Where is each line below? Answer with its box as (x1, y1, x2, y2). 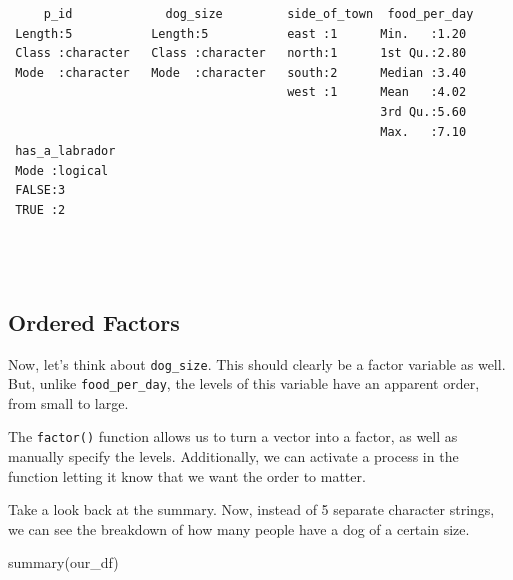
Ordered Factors (8, 306, 180, 337)
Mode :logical (15, 163, 109, 178)
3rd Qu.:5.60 (380, 104, 467, 119)
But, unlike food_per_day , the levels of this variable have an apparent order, (8, 373, 480, 394)
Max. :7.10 (380, 124, 467, 139)
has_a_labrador (15, 144, 116, 159)
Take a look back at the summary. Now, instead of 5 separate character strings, (8, 499, 495, 520)
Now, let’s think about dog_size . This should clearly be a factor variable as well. (8, 353, 506, 374)
